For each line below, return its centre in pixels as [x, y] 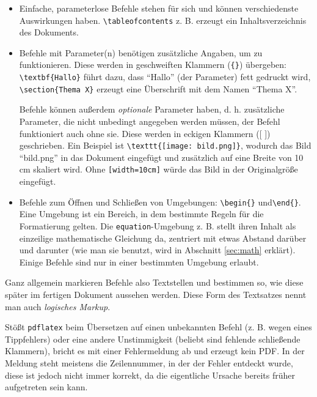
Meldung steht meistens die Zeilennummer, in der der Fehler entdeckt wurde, [149, 363]
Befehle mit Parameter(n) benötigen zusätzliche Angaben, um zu [141, 52]
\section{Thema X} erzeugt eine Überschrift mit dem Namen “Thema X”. [158, 88]
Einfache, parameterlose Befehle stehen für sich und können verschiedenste [159, 8]
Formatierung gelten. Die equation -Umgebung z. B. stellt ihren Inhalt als [158, 225]
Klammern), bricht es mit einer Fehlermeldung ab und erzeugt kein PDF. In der [155, 351]
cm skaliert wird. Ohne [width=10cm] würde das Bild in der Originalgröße [158, 169]
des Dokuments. [49, 32]
